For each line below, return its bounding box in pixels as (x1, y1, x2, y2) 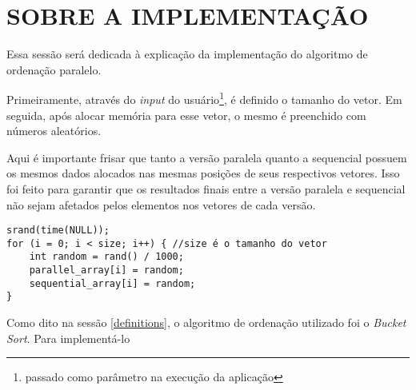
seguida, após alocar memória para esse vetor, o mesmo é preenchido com (6, 106, 366, 123)
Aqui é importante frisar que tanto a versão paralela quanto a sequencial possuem (6, 149, 407, 165)
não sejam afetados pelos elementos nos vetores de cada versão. (6, 196, 316, 213)
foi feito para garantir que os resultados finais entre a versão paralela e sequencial (6, 180, 406, 197)
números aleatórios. (6, 122, 102, 139)
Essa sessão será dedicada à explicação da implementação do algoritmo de (6, 46, 368, 62)
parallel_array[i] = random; (29, 265, 184, 277)
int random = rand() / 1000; (29, 251, 184, 263)
